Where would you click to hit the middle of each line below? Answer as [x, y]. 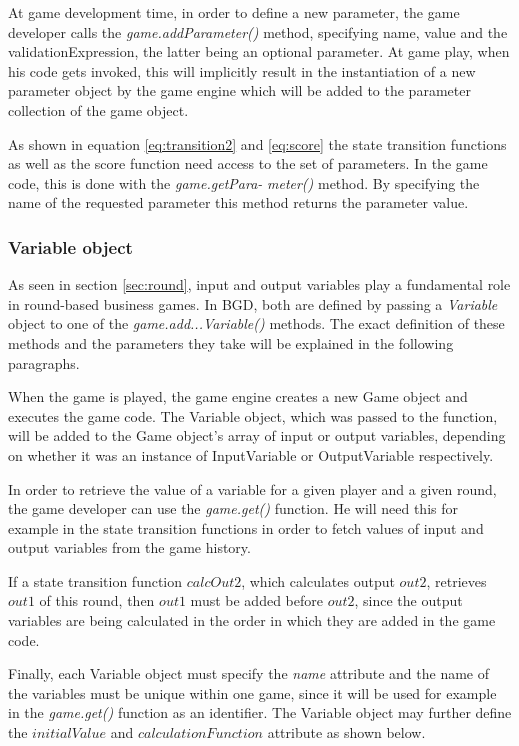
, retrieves [456, 580]
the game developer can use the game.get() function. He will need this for [233, 508]
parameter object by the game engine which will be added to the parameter [239, 90]
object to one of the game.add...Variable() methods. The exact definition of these [256, 323]
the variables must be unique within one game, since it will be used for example [252, 692]
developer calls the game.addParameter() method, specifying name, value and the [258, 31]
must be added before [256, 600]
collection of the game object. [98, 109]
